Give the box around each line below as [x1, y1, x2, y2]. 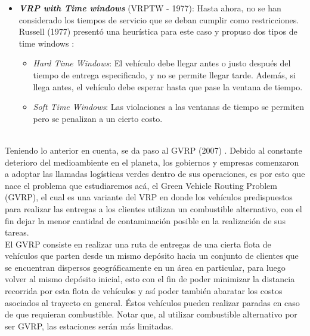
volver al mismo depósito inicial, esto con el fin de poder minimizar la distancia [5, 273, 295, 285]
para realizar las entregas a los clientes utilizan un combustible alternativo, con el [5, 202, 302, 215]
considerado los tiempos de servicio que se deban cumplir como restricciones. [18, 13, 299, 26]
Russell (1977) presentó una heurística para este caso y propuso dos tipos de [18, 25, 297, 38]
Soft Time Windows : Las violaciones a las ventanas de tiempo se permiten [33, 100, 304, 113]
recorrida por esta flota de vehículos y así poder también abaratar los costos [5, 285, 283, 297]
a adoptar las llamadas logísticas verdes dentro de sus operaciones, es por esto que [5, 167, 305, 180]
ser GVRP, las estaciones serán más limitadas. [5, 319, 173, 332]
